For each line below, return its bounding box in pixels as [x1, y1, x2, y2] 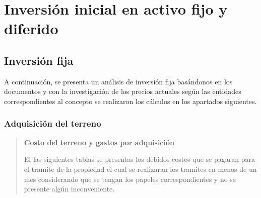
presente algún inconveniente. [24, 183, 115, 194]
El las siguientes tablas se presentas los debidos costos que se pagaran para [24, 154, 255, 164]
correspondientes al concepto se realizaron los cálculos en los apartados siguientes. [4, 95, 257, 106]
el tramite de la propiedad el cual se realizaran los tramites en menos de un [24, 163, 257, 174]
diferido [4, 18, 58, 39]
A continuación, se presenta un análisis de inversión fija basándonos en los [4, 76, 233, 86]
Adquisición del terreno [4, 117, 101, 130]
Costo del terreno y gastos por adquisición [24, 137, 174, 147]
